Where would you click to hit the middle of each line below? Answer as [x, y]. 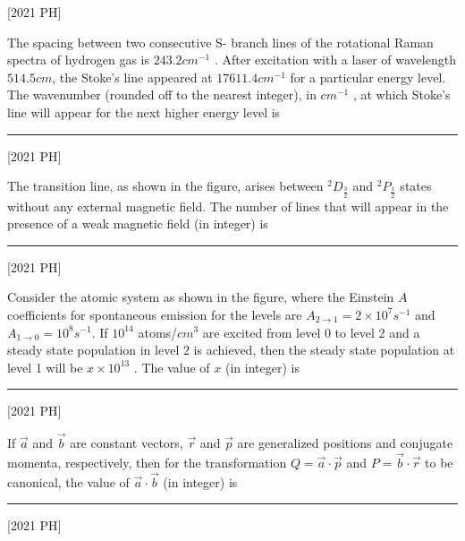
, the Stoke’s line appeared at [132, 77]
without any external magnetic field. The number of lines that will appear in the [228, 206]
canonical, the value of [68, 481]
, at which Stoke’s [402, 94]
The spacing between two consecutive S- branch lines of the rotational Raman [220, 42]
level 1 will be [45, 367]
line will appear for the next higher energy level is [144, 112]
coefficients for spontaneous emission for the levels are [155, 314]
